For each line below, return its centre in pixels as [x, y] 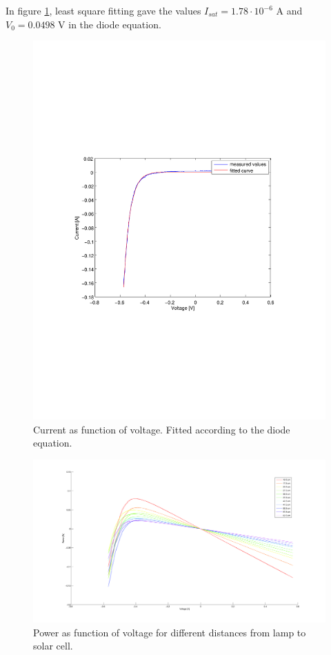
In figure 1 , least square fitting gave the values [103, 10]
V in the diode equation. [110, 24]
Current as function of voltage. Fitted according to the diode [162, 429]
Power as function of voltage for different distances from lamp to [170, 632]
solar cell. [53, 646]
